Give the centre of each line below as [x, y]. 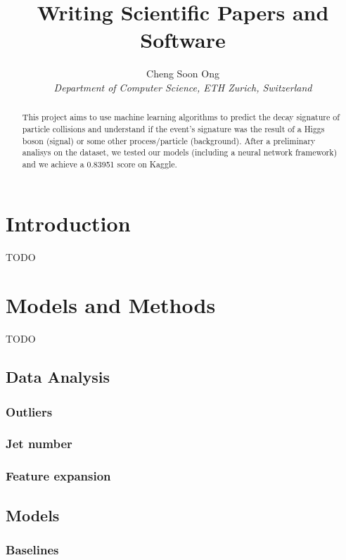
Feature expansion [58, 476]
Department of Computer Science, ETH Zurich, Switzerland [183, 87]
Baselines [32, 549]
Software [183, 40]
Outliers [29, 411]
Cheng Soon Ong [183, 74]
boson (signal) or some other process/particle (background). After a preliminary [169, 140]
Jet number [39, 444]
